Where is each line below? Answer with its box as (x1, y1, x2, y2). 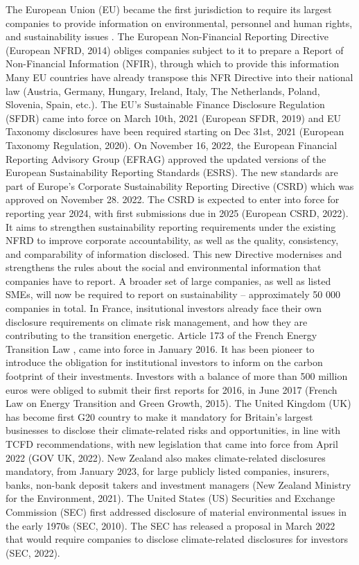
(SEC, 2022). (6, 545, 60, 559)
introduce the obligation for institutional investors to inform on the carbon (6, 355, 323, 370)
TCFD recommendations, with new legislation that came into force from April (6, 437, 338, 451)
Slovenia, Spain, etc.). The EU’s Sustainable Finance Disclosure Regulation (6, 97, 325, 112)
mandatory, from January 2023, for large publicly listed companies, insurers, (6, 464, 330, 478)
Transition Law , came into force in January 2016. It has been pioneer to (6, 341, 315, 356)
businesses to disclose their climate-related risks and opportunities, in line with (6, 423, 341, 437)
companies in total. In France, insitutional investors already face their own (6, 301, 322, 315)
